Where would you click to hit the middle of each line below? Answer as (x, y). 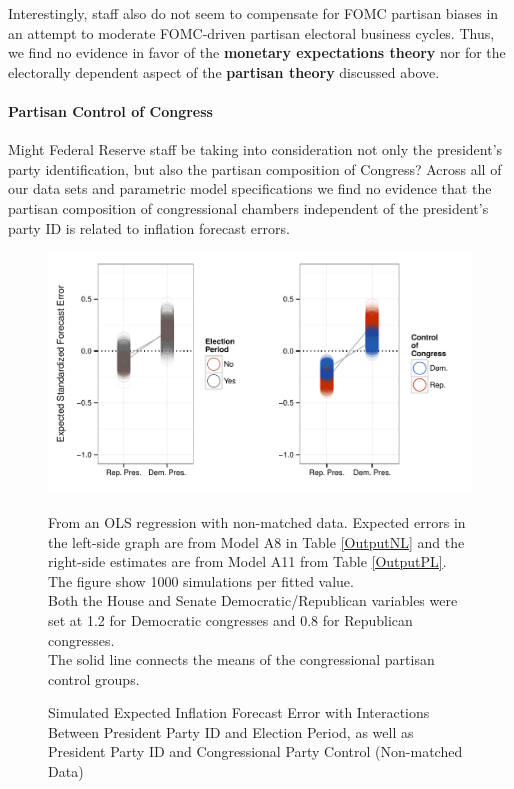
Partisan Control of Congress (110, 110)
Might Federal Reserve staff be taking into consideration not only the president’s (255, 149)
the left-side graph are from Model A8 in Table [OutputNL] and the (256, 541)
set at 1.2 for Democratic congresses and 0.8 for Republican (230, 619)
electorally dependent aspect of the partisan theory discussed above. (224, 71)
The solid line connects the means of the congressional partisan (241, 659)
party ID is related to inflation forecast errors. (149, 227)
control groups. (94, 678)
